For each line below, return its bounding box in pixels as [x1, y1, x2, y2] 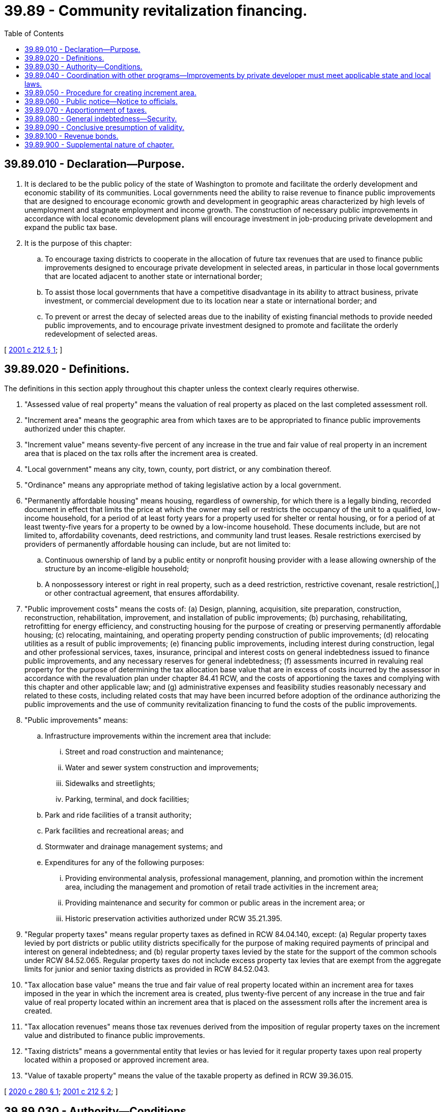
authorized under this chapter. [24, 424, 126, 434]
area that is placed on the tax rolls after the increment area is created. [24, 449, 258, 458]
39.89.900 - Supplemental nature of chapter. [24, 140, 175, 149]
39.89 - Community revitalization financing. [4, 2, 308, 19]
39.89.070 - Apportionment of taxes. [24, 105, 147, 114]
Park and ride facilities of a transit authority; [45, 811, 192, 820]
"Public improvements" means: [24, 716, 128, 725]
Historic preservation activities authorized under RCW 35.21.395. [65, 914, 282, 923]
